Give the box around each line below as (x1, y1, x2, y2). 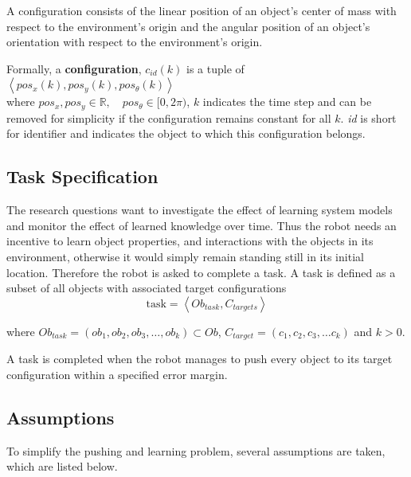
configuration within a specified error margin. (6, 366, 228, 382)
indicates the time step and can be (202, 93, 372, 110)
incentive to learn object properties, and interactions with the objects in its (6, 233, 374, 249)
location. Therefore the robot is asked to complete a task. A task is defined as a (6, 264, 396, 280)
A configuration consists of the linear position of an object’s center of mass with (6, 2, 397, 18)
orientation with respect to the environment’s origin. (6, 33, 263, 50)
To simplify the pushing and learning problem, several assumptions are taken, (6, 442, 386, 459)
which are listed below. (6, 458, 118, 475)
